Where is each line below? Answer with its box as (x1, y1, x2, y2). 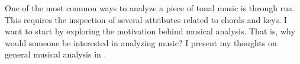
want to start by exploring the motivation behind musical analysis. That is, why (5, 25, 295, 37)
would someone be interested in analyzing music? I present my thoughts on (5, 36, 277, 49)
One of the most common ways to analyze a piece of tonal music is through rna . (5, 2, 295, 14)
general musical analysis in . (5, 48, 107, 60)
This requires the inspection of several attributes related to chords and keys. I (5, 13, 287, 25)
